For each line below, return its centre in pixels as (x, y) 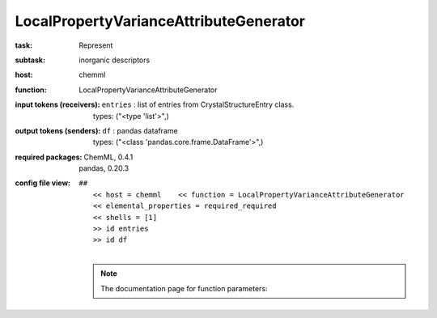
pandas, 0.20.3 (104, 168)
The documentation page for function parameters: (184, 288)
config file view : (43, 183)
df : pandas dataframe (140, 130)
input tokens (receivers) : (57, 104)
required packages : (49, 157)
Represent (96, 45)
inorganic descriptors (115, 60)
